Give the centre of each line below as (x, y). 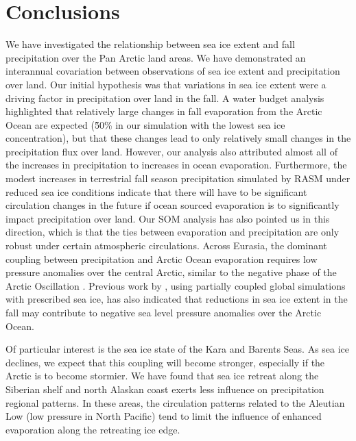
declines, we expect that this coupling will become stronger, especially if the (165, 362)
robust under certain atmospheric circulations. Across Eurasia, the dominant (166, 245)
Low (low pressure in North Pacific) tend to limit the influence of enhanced (164, 416)
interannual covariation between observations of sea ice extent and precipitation (173, 71)
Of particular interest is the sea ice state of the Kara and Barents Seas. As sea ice (178, 349)
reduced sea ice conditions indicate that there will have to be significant (156, 191)
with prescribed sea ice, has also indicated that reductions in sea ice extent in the (177, 299)
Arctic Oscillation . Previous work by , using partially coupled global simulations (176, 285)
